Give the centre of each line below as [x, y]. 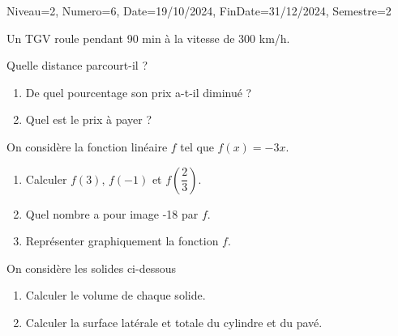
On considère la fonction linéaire [87, 146]
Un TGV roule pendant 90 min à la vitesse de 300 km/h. [148, 38]
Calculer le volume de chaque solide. [116, 295]
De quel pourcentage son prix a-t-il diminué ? [139, 92]
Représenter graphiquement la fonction [122, 241]
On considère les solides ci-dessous [91, 268]
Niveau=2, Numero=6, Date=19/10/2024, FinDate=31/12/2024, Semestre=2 [199, 11]
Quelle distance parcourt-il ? [77, 65]
